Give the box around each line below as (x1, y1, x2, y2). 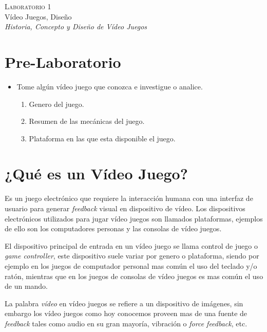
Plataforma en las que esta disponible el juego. (29, 133, 176, 143)
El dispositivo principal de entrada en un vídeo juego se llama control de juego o (5, 240, 258, 251)
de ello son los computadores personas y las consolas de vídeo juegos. (5, 223, 222, 234)
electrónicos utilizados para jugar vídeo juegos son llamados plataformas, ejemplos (5, 213, 263, 224)
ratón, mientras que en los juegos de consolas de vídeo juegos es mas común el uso (5, 270, 263, 281)
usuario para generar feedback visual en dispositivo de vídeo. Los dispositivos (5, 203, 245, 213)
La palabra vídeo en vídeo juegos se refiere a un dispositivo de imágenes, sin (5, 298, 243, 308)
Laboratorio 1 (5, 1, 51, 11)
